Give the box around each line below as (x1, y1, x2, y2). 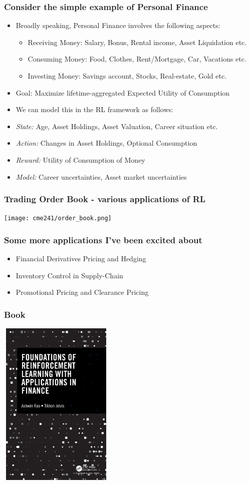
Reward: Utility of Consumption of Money (16, 154, 145, 165)
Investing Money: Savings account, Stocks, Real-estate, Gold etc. (28, 71, 227, 81)
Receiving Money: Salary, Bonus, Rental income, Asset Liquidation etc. (28, 37, 247, 47)
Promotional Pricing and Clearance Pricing (16, 287, 149, 297)
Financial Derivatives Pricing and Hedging (16, 253, 146, 264)
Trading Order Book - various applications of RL (4, 193, 206, 205)
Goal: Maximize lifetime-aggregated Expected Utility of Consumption (16, 87, 230, 98)
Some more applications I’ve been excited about (4, 233, 202, 246)
